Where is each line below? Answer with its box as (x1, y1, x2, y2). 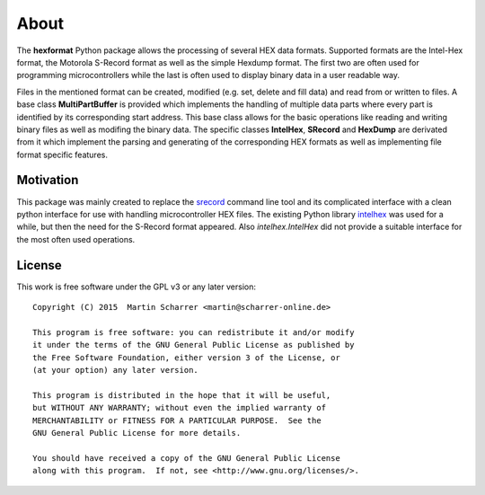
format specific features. (16, 149, 108, 160)
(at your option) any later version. (32, 365, 199, 375)
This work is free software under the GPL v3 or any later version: (16, 281, 256, 292)
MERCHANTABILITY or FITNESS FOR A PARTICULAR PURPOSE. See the (32, 415, 322, 426)
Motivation (16, 172, 79, 188)
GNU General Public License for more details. (32, 428, 242, 438)
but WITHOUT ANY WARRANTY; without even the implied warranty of (32, 402, 327, 413)
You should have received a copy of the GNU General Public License (32, 453, 340, 463)
